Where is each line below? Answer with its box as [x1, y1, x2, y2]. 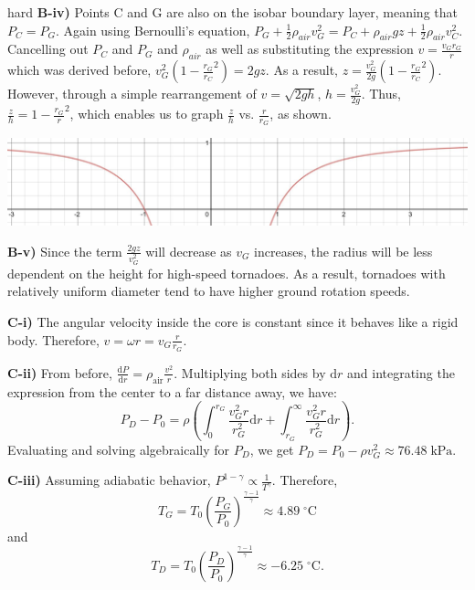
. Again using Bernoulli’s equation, [55, 20, 250, 39]
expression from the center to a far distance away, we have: [7, 382, 337, 401]
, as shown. [269, 104, 332, 123]
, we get [249, 439, 294, 458]
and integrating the [347, 363, 455, 382]
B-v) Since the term [7, 241, 122, 260]
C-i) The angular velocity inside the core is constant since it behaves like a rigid [7, 311, 459, 331]
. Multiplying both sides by [174, 363, 326, 382]
